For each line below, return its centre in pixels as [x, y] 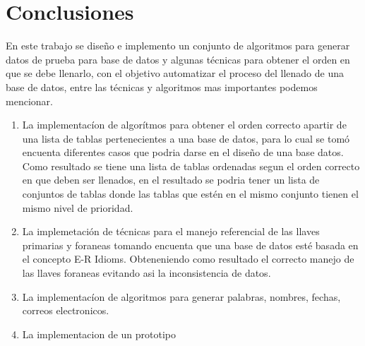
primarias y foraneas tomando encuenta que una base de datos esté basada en [190, 245]
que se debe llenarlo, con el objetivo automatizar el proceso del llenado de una [175, 73]
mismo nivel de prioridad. [78, 207]
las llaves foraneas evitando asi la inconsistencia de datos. [146, 273]
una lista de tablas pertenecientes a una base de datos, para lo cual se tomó [186, 138]
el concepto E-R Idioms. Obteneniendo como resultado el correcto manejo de [188, 259]
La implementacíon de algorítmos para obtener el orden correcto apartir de [184, 125]
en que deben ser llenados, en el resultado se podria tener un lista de [171, 180]
